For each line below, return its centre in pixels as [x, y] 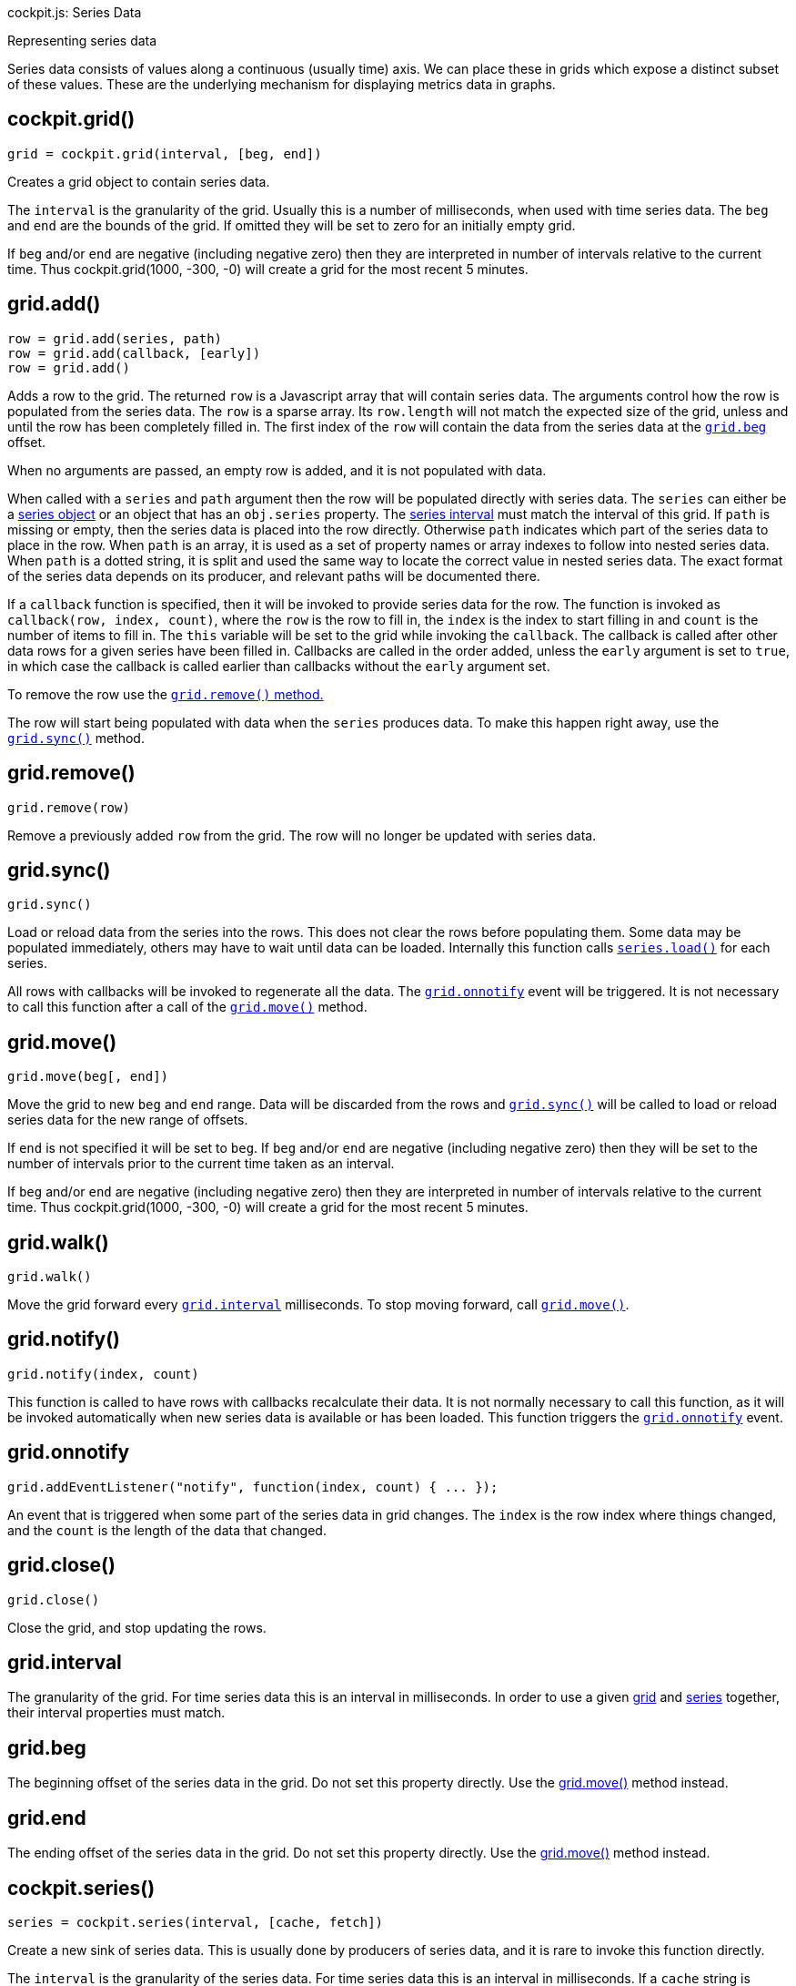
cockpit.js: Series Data [75, 12]
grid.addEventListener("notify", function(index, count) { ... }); [253, 1487]
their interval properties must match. [116, 1713]
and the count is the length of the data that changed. [167, 1530]
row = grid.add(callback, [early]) [134, 353]
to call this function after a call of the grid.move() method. [187, 1007]
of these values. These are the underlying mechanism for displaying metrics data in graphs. [282, 84]
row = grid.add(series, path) [115, 338]
